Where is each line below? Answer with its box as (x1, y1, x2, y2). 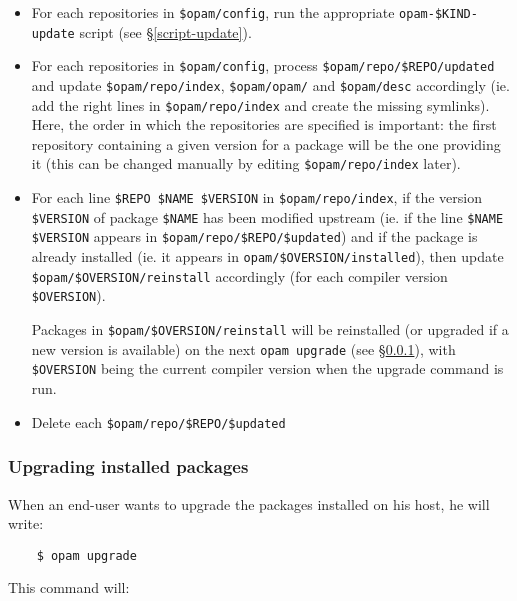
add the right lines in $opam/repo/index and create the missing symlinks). (31, 94, 490, 115)
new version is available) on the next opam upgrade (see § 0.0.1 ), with (31, 338, 456, 359)
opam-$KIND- (399, 7, 478, 21)
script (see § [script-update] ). (79, 21, 252, 42)
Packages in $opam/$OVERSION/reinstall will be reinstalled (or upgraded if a (31, 319, 509, 340)
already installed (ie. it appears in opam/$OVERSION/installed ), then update (31, 246, 504, 267)
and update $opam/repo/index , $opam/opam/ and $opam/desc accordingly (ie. (31, 74, 510, 95)
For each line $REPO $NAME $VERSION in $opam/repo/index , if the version (31, 187, 482, 208)
